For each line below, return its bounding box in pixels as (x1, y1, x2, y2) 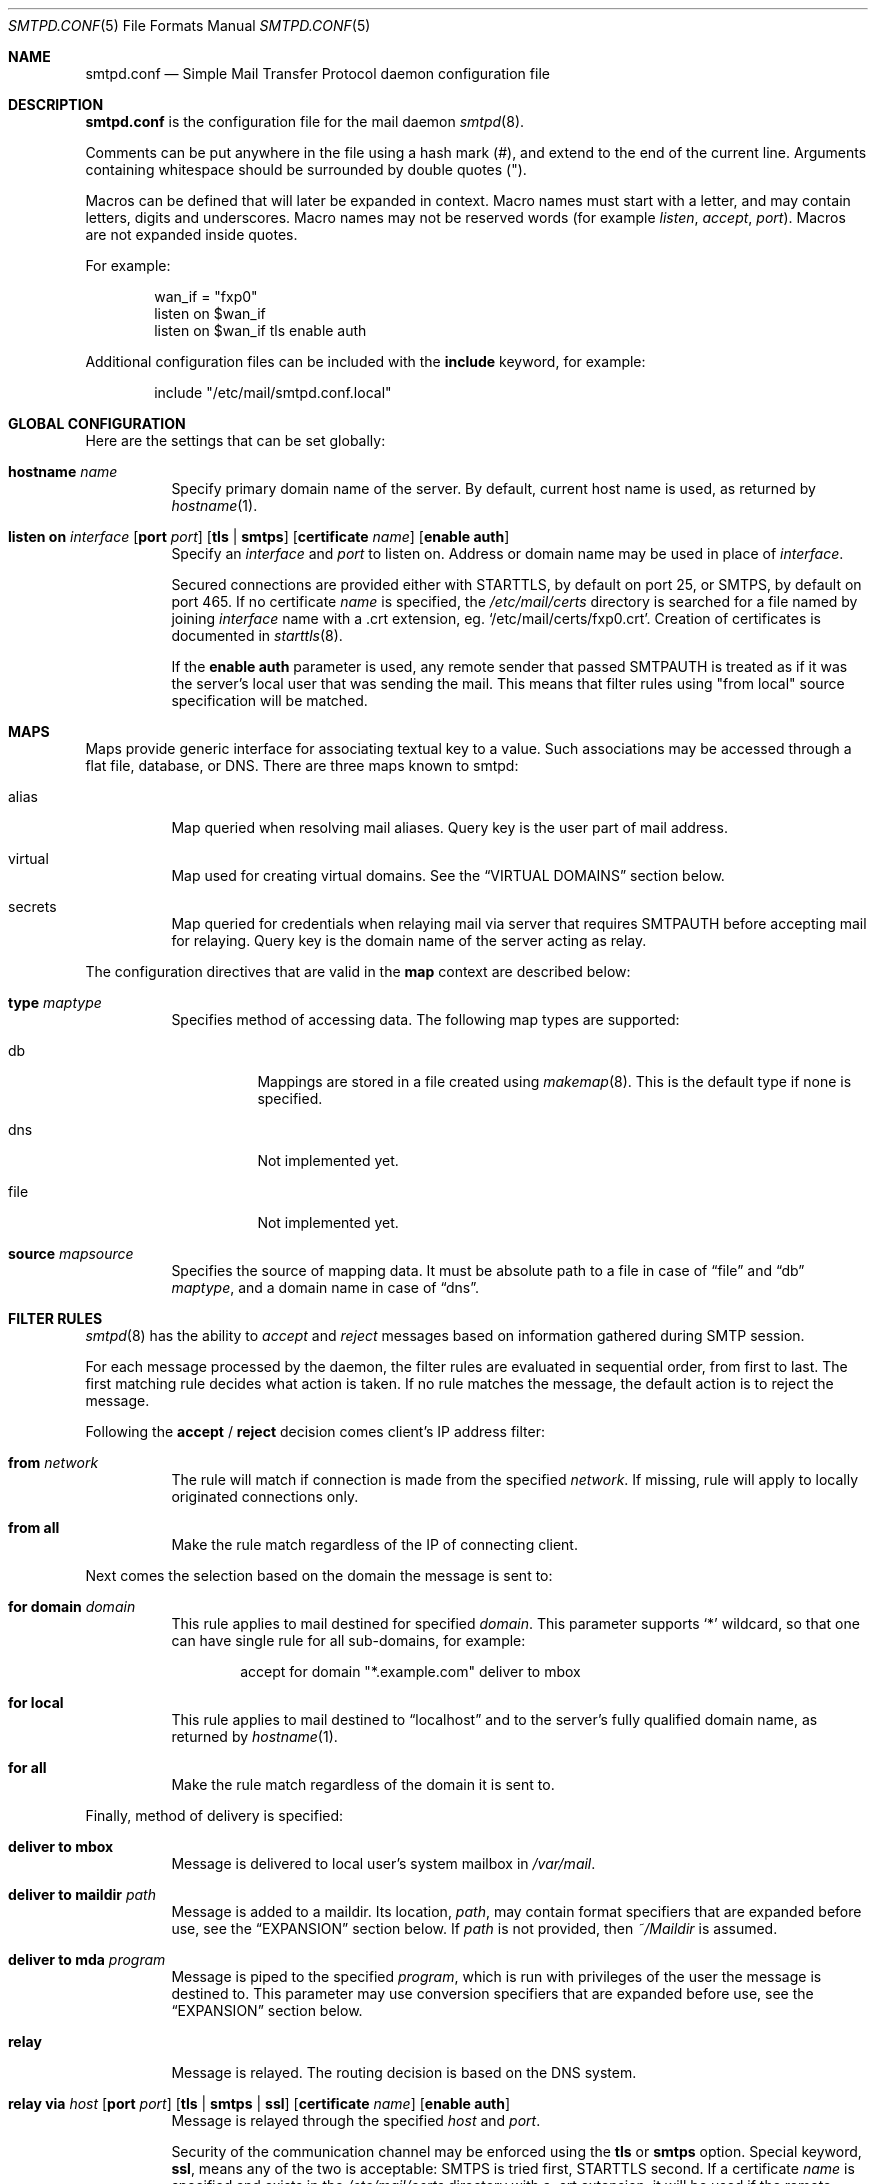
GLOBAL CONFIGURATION (8, 415, 186, 432)
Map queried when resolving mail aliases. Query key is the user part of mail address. (171, 819, 728, 836)
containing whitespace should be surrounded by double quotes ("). (85, 161, 527, 178)
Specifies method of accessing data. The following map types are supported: (171, 1011, 680, 1028)
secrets (8, 898, 57, 915)
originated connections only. (171, 1488, 359, 1505)
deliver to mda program (8, 1951, 166, 1968)
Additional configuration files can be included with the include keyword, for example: (85, 353, 646, 370)
